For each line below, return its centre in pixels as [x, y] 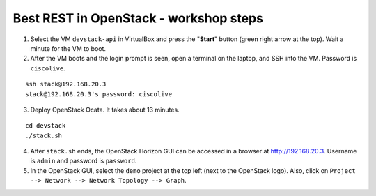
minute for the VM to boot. [68, 48]
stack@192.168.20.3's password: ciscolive [99, 94]
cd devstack [46, 126]
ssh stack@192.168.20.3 [66, 84]
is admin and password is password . [84, 161]
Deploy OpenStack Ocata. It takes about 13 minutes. [105, 110]
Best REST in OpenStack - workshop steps [138, 18]
